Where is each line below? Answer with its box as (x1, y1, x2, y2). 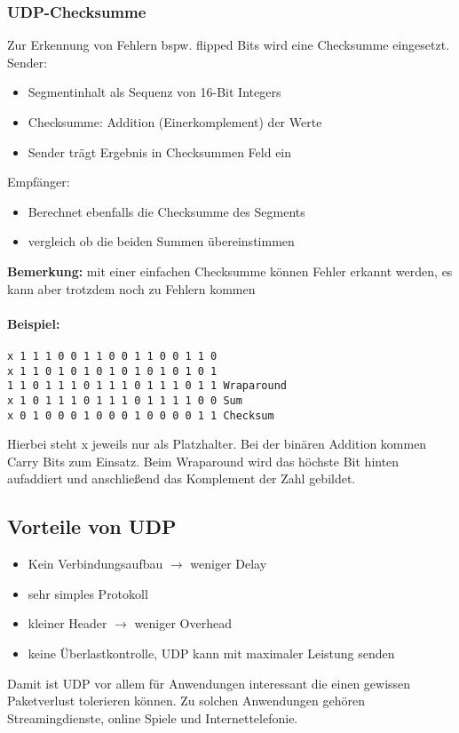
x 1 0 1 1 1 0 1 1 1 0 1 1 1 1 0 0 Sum (7, 394, 242, 407)
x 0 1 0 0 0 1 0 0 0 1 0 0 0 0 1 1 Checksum (7, 409, 274, 422)
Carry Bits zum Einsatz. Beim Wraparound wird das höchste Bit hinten (7, 451, 400, 470)
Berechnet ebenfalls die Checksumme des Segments (28, 202, 305, 220)
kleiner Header (28, 614, 107, 633)
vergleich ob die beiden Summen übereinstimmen (28, 232, 295, 251)
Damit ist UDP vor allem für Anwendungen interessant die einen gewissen (7, 673, 411, 692)
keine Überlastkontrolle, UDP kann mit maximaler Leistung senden (28, 644, 395, 662)
